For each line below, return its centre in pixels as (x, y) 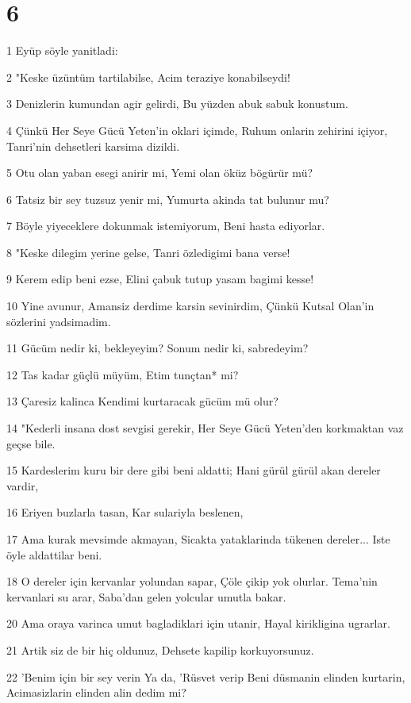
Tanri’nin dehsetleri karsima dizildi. (93, 146)
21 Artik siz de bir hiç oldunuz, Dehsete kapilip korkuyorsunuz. (160, 649)
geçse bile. (31, 443)
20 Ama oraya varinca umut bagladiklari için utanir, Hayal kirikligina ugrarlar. (198, 623)
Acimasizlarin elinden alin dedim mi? (96, 692)
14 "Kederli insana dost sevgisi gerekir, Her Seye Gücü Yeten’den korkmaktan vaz (205, 428)
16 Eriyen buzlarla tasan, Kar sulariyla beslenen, (125, 512)
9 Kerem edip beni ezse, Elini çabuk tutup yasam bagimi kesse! (160, 279)
